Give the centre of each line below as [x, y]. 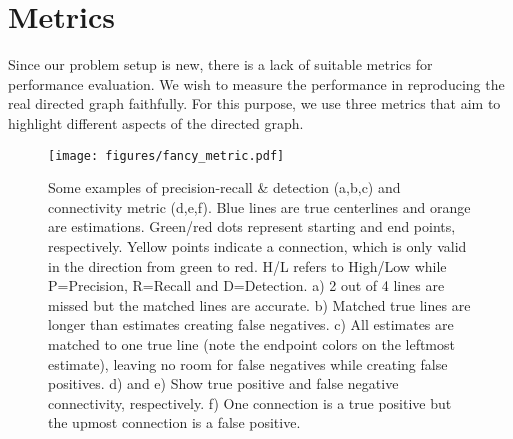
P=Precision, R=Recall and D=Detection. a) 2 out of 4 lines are [246, 285]
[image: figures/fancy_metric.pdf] [166, 155]
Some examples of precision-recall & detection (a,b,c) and [224, 187]
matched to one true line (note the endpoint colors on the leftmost [251, 343]
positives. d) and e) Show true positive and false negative [223, 383]
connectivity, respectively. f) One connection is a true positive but [250, 402]
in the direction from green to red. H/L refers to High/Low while [247, 265]
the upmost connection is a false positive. [174, 422]
